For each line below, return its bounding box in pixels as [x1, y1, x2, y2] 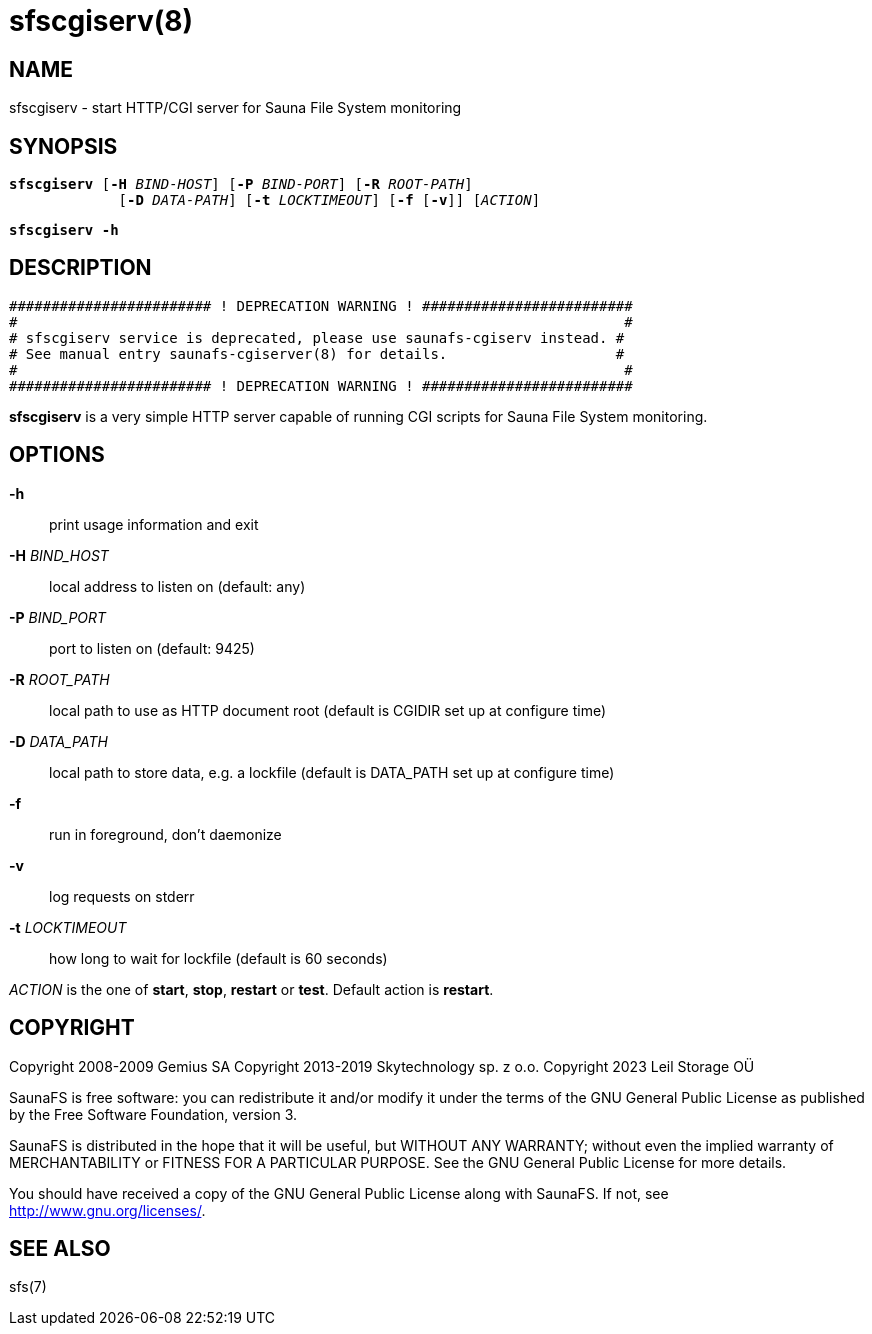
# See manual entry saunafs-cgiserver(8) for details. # [9, 345, 625, 362]
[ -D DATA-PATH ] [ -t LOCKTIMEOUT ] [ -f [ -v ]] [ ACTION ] [118, 192, 541, 209]
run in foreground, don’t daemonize [49, 825, 282, 843]
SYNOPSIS [9, 133, 118, 159]
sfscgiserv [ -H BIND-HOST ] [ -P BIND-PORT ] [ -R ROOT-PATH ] [9, 176, 473, 193]
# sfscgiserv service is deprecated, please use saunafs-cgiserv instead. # [9, 329, 625, 346]
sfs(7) [9, 1278, 47, 1296]
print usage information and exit [49, 515, 259, 533]
